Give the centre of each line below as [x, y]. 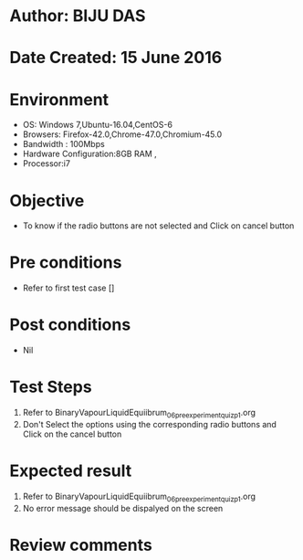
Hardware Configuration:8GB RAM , [89, 154]
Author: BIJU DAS [78, 16]
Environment [59, 99]
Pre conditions [66, 263]
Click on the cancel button [72, 434]
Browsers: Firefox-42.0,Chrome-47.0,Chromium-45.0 [122, 134]
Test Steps [51, 387]
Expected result [71, 471]
